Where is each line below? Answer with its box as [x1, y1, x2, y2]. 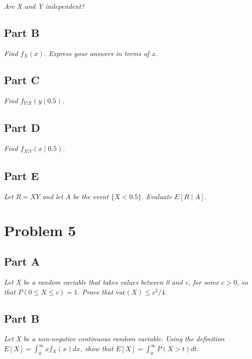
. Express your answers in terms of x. [44, 48, 157, 58]
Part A [4, 254, 40, 269]
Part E [4, 168, 39, 183]
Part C [4, 72, 40, 87]
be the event [73, 191, 109, 201]
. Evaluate [141, 191, 172, 201]
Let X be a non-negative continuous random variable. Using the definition [4, 333, 224, 344]
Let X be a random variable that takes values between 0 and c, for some [4, 277, 219, 287]
